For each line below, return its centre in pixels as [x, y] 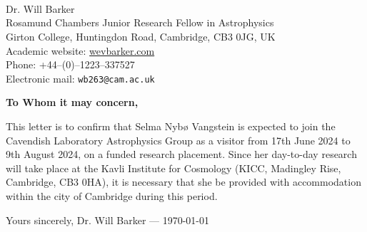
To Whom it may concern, [72, 102]
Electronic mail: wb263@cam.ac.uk [80, 78]
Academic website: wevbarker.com [80, 50]
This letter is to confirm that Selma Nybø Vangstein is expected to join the [171, 126]
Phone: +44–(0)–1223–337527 [70, 64]
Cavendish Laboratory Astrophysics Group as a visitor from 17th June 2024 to [178, 140]
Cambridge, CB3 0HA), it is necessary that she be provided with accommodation [183, 182]
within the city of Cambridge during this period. [112, 195]
